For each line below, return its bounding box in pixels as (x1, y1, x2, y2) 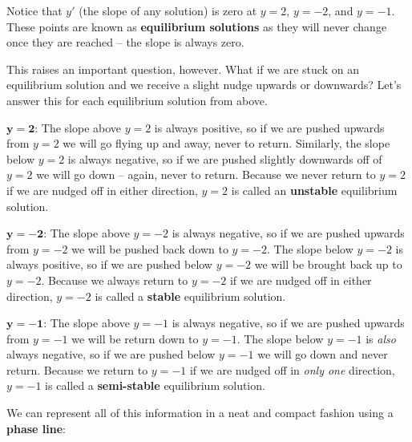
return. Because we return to (6, 361, 148, 378)
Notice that (6, 2, 63, 18)
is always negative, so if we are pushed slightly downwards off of (67, 150, 382, 167)
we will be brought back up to (254, 256, 402, 273)
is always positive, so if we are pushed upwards (154, 119, 385, 136)
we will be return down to (71, 330, 199, 347)
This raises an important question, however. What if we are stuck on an (6, 60, 359, 77)
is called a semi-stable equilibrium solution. (45, 377, 265, 394)
